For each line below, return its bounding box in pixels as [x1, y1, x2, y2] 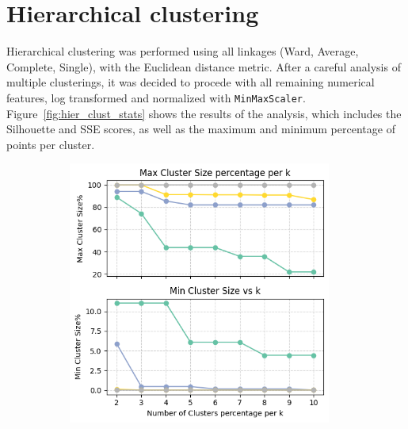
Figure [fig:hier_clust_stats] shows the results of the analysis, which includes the [6, 105, 402, 121]
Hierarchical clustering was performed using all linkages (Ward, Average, [6, 43, 359, 59]
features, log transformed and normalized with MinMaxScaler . [6, 89, 306, 105]
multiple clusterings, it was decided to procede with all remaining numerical [6, 74, 375, 90]
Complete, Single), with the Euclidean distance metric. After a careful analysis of [6, 58, 401, 75]
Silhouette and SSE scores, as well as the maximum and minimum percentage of [6, 121, 395, 137]
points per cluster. [6, 136, 95, 152]
